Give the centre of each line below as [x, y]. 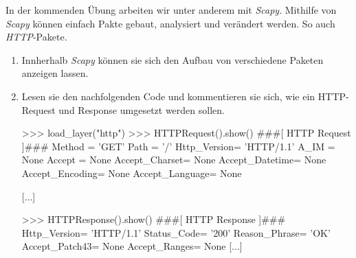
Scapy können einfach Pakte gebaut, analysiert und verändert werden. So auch [170, 23]
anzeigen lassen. [55, 73]
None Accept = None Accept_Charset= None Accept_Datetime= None [174, 160]
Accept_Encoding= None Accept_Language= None [132, 173]
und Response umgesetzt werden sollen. [142, 109]
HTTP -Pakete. [36, 37]
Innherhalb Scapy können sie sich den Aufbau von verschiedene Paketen [173, 59]
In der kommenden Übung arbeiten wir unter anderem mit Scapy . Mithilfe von [171, 10]
